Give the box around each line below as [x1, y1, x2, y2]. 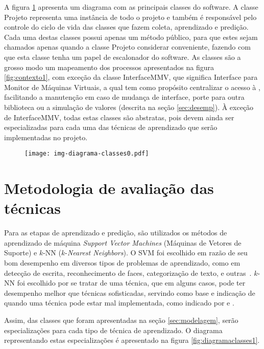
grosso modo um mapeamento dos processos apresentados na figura [4, 61, 214, 72]
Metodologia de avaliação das [4, 178, 214, 199]
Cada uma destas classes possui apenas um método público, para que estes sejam [4, 31, 258, 42]
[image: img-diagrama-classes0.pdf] [25, 150, 149, 158]
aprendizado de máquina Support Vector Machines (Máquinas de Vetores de [4, 237, 242, 248]
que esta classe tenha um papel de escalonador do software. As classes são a [4, 51, 241, 62]
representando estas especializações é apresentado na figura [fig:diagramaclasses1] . [4, 335, 260, 345]
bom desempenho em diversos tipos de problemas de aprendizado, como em [4, 257, 241, 268]
